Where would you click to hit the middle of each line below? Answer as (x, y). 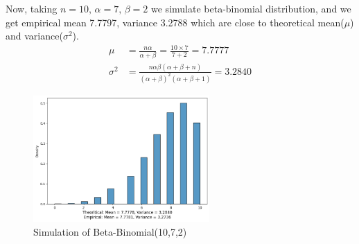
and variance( (34, 36)
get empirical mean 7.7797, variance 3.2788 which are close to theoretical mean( (175, 22)
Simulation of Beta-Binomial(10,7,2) (110, 231)
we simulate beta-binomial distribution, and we (251, 8)
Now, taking (32, 8)
